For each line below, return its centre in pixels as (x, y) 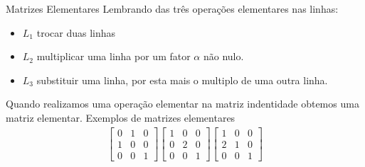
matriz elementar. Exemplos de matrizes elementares (121, 117)
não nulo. (223, 56)
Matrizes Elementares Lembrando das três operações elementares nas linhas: (172, 8)
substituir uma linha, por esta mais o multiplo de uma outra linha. (182, 80)
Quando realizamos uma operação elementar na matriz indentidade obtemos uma (182, 104)
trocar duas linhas (76, 32)
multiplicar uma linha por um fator (113, 56)
